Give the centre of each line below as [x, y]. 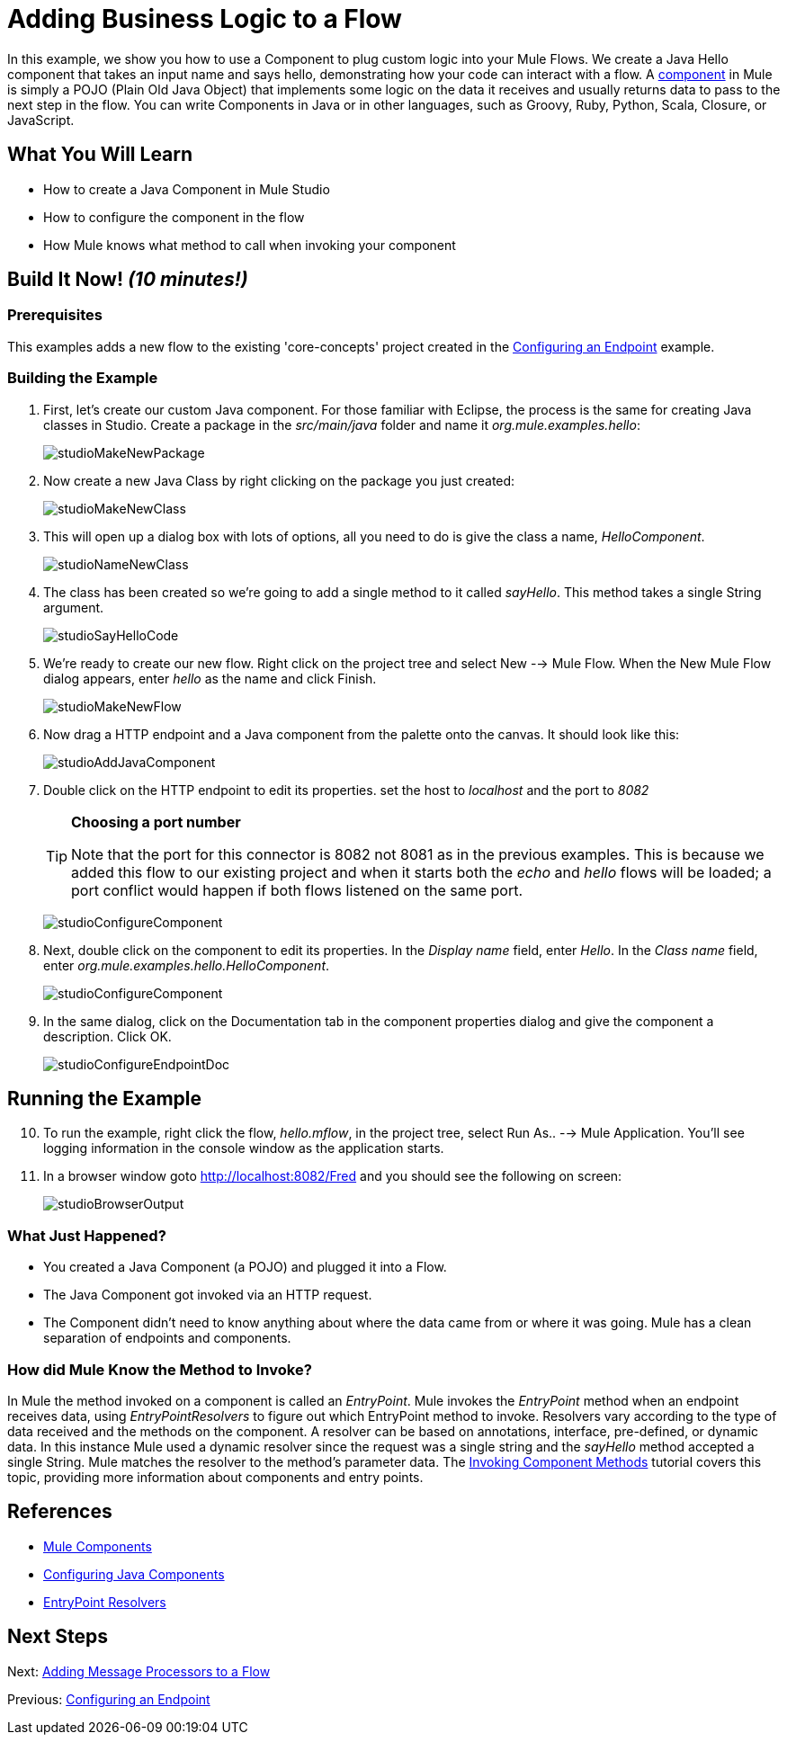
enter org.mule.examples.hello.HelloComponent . [187, 965]
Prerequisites [55, 315]
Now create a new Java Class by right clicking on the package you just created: [279, 480]
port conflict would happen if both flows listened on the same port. [297, 890]
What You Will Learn [100, 155]
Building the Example [83, 378]
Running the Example [105, 1098]
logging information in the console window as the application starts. [244, 1148]
